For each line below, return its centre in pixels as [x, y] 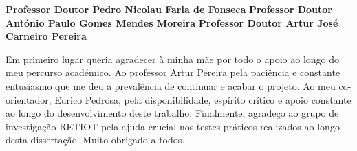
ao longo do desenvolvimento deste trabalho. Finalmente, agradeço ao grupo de [172, 113]
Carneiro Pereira [46, 36]
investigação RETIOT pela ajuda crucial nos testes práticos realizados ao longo [173, 126]
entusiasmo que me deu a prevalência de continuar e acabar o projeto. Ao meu [171, 85]
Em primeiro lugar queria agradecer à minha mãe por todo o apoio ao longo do [173, 59]
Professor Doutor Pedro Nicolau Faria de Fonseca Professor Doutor [169, 9]
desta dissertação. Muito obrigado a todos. [95, 140]
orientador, [29, 99]
